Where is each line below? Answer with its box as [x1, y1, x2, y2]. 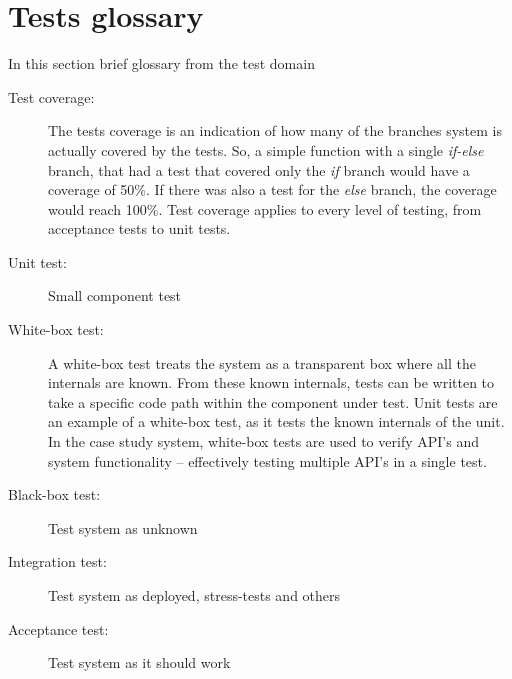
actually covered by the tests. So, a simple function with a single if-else [48, 139, 484, 160]
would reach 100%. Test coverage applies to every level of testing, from [48, 198, 482, 219]
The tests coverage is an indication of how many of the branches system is [48, 120, 502, 141]
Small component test [48, 285, 182, 306]
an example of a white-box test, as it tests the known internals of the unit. [48, 411, 505, 432]
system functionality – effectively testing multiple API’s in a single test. [48, 450, 487, 471]
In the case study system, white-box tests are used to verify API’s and [48, 431, 479, 452]
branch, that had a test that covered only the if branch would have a [48, 159, 470, 180]
